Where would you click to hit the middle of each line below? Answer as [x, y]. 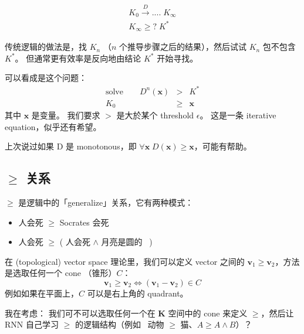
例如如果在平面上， [42, 293]
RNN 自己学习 [32, 324]
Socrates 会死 [84, 222]
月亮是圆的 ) [127, 242]
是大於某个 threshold [155, 115]
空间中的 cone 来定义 [208, 313]
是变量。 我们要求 [66, 115]
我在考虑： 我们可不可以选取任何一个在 [80, 313]
